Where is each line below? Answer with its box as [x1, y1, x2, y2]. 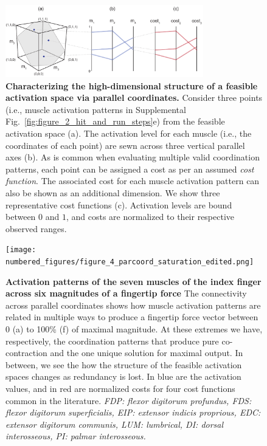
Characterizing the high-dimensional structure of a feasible [5, 79, 258, 92]
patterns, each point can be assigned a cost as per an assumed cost [5, 162, 254, 175]
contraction [5, 346, 47, 359]
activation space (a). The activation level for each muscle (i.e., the [5, 126, 252, 139]
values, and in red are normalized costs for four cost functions [5, 382, 235, 394]
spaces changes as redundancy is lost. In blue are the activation [5, 370, 241, 383]
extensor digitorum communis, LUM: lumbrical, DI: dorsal [5, 417, 224, 430]
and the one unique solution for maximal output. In [50, 346, 243, 359]
